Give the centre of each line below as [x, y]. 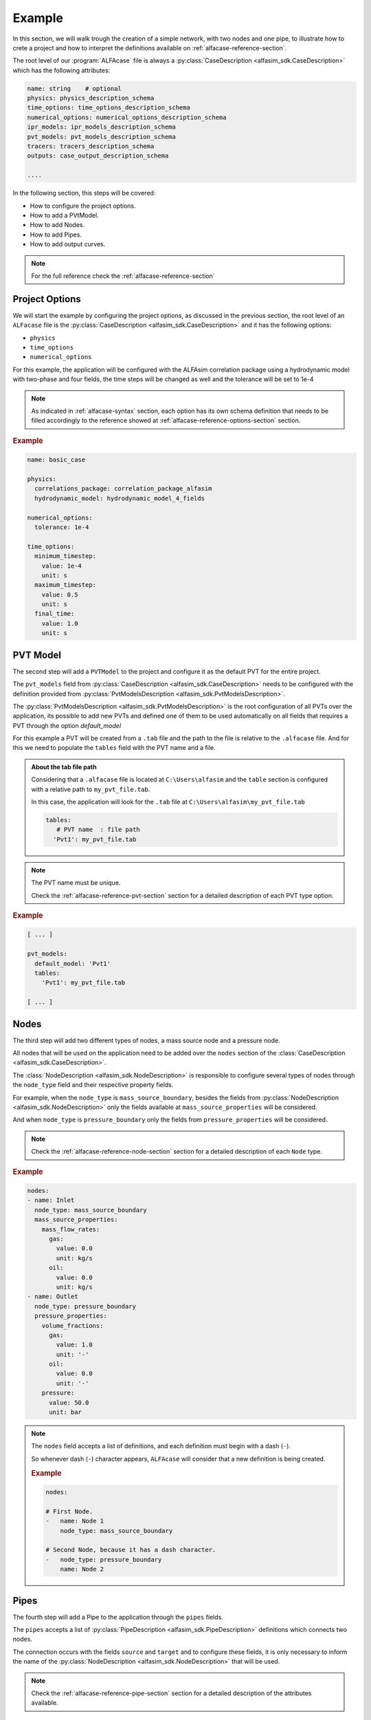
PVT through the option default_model [67, 725]
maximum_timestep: [65, 585]
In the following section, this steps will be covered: [84, 193]
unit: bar [66, 1412]
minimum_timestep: [65, 556]
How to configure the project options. [83, 206]
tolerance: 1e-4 [62, 527]
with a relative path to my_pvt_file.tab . [91, 789]
